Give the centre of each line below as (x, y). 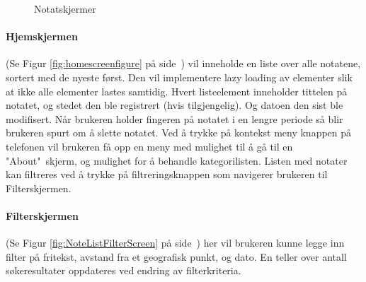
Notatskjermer (65, 8)
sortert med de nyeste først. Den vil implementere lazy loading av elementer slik (179, 77)
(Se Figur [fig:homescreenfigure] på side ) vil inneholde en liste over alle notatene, (183, 63)
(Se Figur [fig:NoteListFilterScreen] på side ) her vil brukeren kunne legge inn (175, 243)
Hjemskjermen (42, 36)
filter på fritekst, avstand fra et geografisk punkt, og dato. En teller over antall (176, 256)
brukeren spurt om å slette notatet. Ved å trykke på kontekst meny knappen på (179, 133)
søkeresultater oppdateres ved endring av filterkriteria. (124, 270)
